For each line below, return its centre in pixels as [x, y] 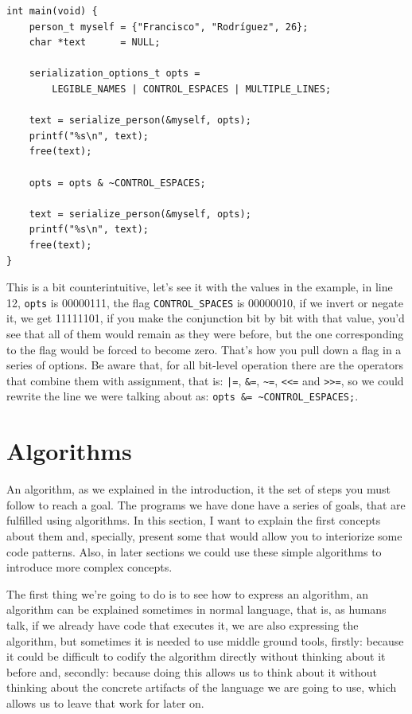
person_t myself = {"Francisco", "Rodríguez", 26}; [169, 27]
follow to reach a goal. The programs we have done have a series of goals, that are [206, 504]
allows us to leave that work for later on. [105, 702]
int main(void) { [52, 11]
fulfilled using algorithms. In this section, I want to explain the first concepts [194, 520]
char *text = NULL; [95, 43]
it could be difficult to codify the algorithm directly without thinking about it [196, 656]
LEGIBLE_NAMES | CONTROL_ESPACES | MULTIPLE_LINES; [192, 89]
